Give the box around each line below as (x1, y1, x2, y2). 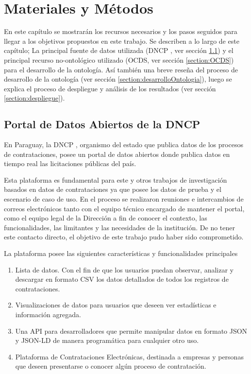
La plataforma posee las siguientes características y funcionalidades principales (4, 248, 238, 258)
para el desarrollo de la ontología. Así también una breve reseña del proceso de (4, 64, 238, 74)
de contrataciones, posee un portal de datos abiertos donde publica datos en (4, 149, 230, 159)
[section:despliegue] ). (4, 93, 65, 103)
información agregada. (15, 309, 81, 319)
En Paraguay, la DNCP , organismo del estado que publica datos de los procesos (4, 139, 243, 150)
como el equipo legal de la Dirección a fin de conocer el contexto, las (4, 213, 207, 223)
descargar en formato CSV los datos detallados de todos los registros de (15, 274, 229, 284)
